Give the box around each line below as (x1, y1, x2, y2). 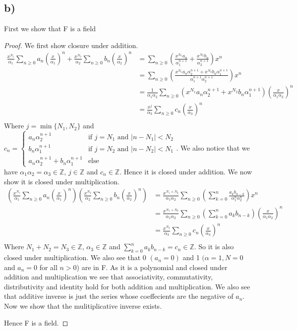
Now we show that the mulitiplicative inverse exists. (4, 301, 162, 311)
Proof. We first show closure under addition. (4, 40, 138, 50)
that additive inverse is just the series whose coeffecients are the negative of (4, 291, 234, 301)
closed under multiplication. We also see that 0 (4, 252, 146, 263)
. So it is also (194, 241, 234, 252)
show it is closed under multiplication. (4, 176, 119, 186)
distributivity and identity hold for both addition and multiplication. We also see (4, 281, 250, 291)
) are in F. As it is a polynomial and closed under (76, 262, 228, 272)
